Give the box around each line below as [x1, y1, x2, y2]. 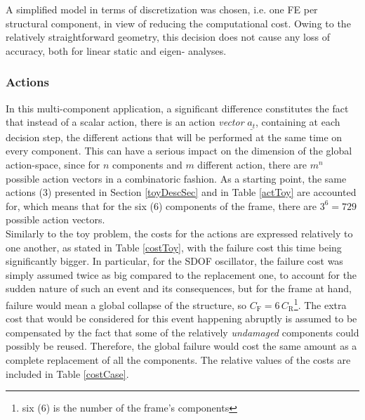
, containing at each [255, 114, 340, 129]
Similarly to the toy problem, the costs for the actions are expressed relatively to [6, 226, 353, 241]
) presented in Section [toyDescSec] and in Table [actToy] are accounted [47, 185, 357, 199]
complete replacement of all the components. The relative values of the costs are [6, 353, 351, 367]
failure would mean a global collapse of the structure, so [6, 297, 246, 312]
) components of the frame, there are [159, 198, 317, 213]
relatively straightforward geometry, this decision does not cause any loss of [6, 29, 330, 44]
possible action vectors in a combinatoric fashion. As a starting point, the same [6, 171, 347, 185]
